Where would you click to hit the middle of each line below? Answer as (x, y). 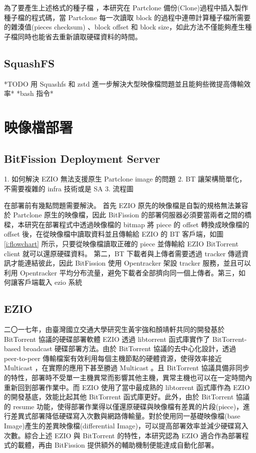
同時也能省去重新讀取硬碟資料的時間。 (80, 36)
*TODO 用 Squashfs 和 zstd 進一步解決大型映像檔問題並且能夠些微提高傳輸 (124, 83)
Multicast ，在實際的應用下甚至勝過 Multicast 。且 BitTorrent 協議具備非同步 (127, 368)
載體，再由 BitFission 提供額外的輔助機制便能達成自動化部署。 (118, 445)
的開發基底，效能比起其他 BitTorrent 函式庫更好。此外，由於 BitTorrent (119, 397)
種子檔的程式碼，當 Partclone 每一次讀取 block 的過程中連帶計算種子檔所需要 (128, 17)
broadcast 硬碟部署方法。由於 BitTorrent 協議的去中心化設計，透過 (129, 348)
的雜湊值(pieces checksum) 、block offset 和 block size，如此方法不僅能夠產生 (125, 27)
